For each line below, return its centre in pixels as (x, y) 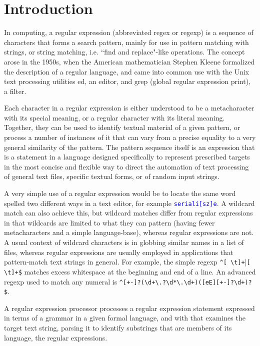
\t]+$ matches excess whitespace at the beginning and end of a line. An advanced (130, 271)
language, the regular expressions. (56, 337)
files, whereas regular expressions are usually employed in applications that (119, 252)
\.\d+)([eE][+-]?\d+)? (214, 282)
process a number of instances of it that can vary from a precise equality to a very (130, 137)
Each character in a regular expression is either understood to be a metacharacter (129, 108)
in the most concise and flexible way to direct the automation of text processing (126, 166)
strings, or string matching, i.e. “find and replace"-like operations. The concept (124, 52)
